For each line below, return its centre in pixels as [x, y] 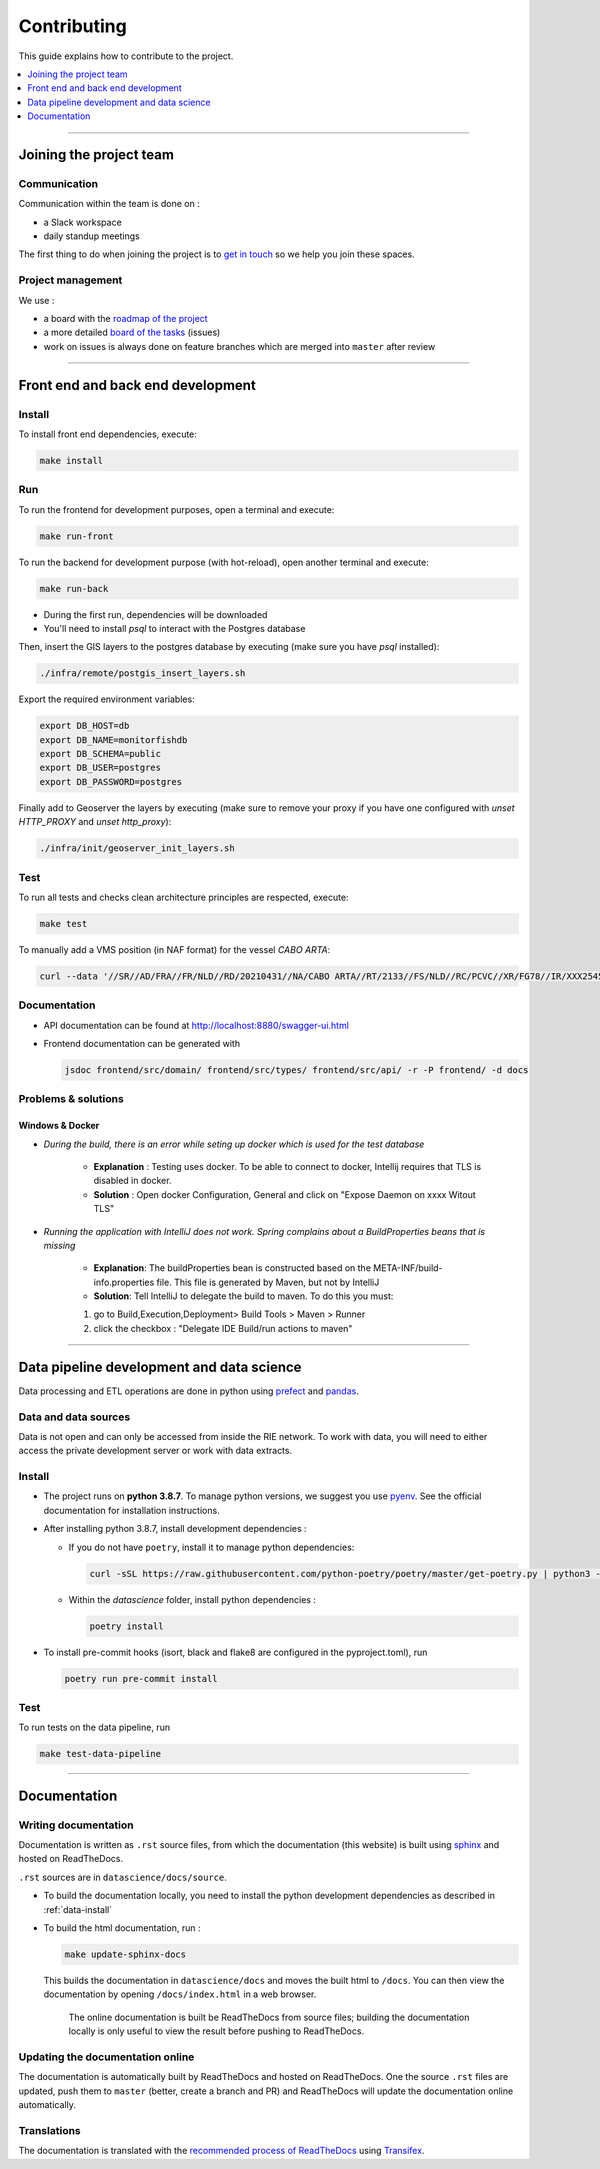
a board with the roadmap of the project [126, 318]
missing [59, 1245]
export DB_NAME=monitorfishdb [113, 739]
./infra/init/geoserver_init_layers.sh [137, 848]
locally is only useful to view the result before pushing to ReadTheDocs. [216, 2031]
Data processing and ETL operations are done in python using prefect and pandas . [188, 1391]
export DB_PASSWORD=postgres [111, 781]
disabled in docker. [132, 1181]
